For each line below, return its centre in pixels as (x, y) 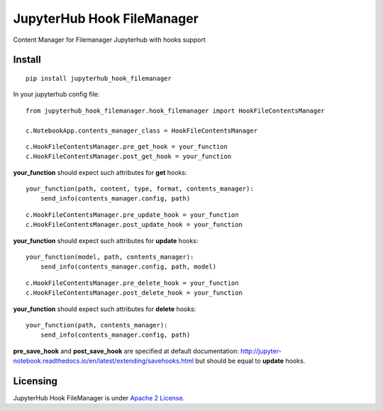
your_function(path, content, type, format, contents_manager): (140, 189)
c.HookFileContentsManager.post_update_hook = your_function (134, 225)
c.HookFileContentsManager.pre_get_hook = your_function (127, 146)
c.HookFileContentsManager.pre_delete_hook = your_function (132, 283)
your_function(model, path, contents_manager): (110, 257)
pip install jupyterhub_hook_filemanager (99, 78)
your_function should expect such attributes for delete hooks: (105, 309)
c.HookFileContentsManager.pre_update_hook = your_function (132, 215)
